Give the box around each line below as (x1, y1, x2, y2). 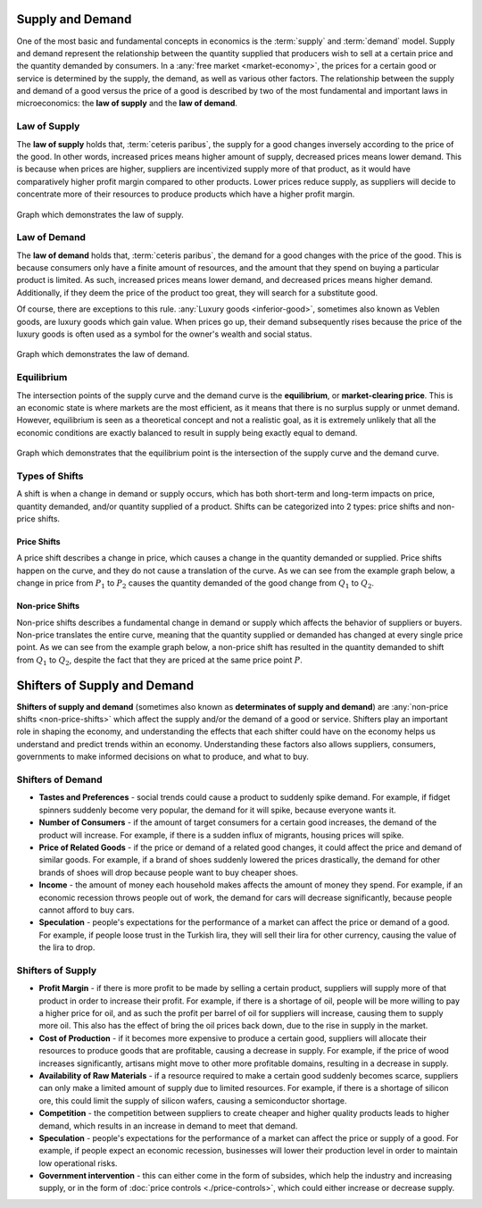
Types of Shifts (16, 470, 84, 482)
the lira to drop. (38, 942, 96, 953)
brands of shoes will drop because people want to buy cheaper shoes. (38, 867, 299, 878)
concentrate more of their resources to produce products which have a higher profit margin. (16, 188, 355, 200)
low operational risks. (38, 1157, 118, 1169)
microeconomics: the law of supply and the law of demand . (16, 98, 238, 109)
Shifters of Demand (16, 773, 103, 786)
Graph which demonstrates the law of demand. (16, 349, 190, 360)
